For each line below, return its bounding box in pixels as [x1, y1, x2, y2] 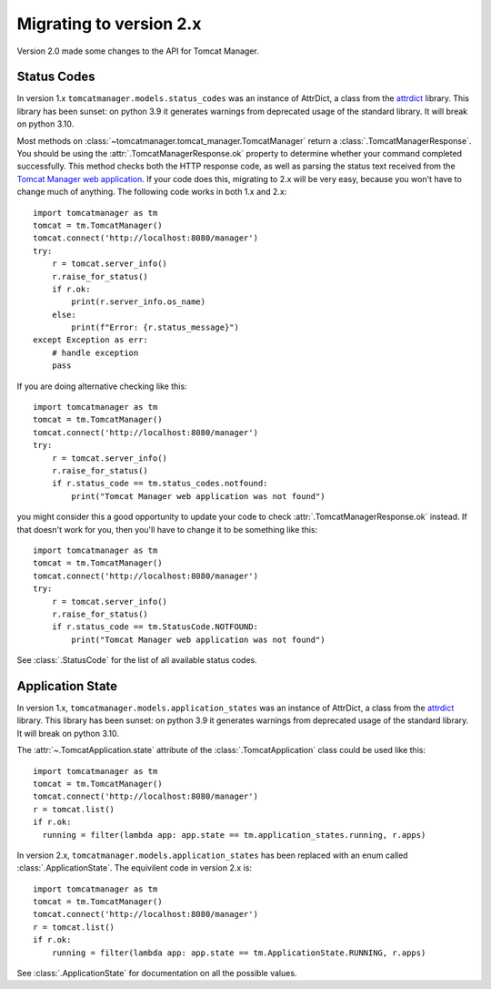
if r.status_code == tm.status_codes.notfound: [51, 478, 268, 489]
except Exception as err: [33, 335, 149, 345]
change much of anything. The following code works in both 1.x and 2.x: [16, 187, 287, 198]
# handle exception [51, 347, 139, 358]
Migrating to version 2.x [16, 14, 202, 34]
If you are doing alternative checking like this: [16, 381, 187, 392]
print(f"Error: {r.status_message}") [71, 322, 240, 332]
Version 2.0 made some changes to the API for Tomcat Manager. [16, 46, 259, 56]
